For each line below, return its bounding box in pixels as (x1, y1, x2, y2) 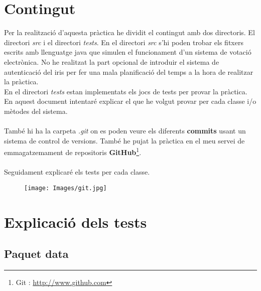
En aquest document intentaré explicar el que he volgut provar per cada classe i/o (4, 96, 256, 106)
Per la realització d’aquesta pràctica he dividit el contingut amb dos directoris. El (4, 27, 255, 38)
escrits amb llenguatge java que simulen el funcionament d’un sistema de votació (4, 47, 251, 57)
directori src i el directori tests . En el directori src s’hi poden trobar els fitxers (4, 37, 243, 47)
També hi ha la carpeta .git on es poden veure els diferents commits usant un (4, 125, 246, 136)
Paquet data (4, 246, 69, 261)
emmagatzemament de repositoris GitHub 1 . (4, 145, 142, 157)
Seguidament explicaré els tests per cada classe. (4, 167, 150, 177)
